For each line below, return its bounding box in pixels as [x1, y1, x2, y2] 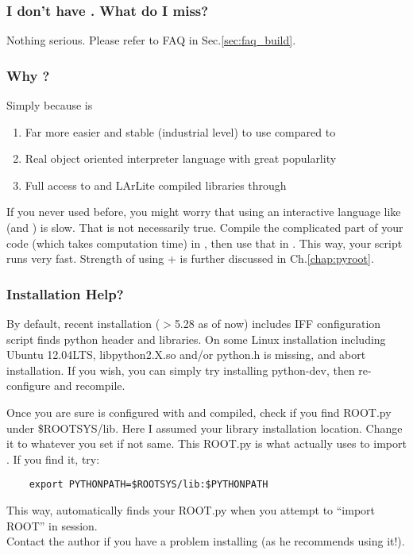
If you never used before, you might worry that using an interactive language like [6, 203, 401, 220]
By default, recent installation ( [6, 315, 160, 331]
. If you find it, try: [6, 450, 100, 467]
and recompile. [53, 377, 125, 394]
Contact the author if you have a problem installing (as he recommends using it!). [6, 533, 405, 549]
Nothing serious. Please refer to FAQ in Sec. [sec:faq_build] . [6, 32, 296, 48]
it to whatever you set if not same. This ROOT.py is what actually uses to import [6, 435, 407, 452]
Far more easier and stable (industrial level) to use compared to [25, 123, 336, 140]
